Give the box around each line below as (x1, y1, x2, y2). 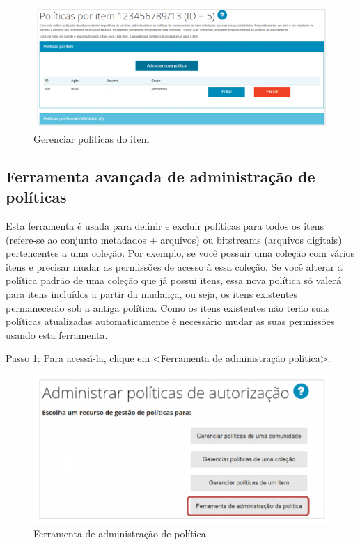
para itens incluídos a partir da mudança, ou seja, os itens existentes (6, 287, 298, 301)
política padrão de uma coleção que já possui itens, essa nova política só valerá (6, 273, 341, 287)
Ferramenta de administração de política (33, 526, 206, 540)
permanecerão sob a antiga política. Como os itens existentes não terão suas (6, 300, 330, 315)
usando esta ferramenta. (6, 327, 108, 342)
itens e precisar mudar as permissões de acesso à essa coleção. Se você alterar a (6, 259, 343, 274)
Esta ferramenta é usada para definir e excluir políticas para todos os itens (6, 219, 324, 233)
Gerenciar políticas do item (33, 131, 150, 145)
